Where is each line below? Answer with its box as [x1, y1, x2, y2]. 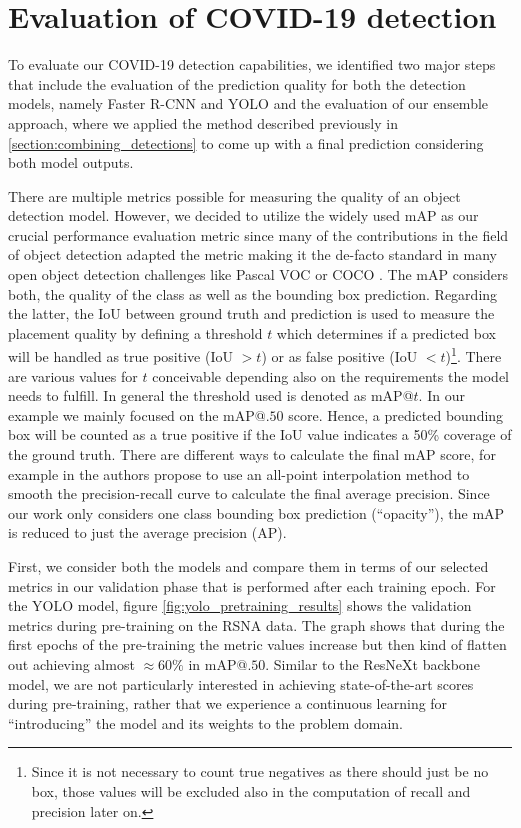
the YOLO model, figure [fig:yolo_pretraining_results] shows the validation [8, 595, 472, 616]
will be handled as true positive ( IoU [8, 346, 233, 367]
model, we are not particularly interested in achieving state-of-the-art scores [8, 673, 474, 694]
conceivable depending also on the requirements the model [152, 365, 509, 386]
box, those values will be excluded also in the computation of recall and [31, 780, 471, 801]
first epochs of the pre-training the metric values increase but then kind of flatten [8, 634, 507, 655]
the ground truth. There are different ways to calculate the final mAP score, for [8, 444, 496, 465]
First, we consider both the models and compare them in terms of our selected [8, 556, 489, 577]
